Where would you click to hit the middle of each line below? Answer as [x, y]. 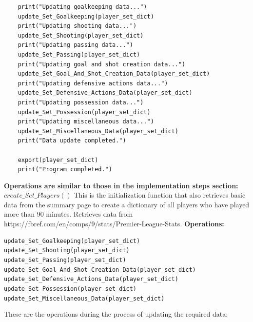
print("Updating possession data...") [81, 102]
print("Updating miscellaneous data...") [86, 122]
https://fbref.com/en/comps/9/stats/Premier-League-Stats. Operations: [114, 224]
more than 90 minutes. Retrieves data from [68, 214]
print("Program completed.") [65, 170]
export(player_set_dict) [58, 160]
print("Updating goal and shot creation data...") [102, 64]
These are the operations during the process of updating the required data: [116, 314]
